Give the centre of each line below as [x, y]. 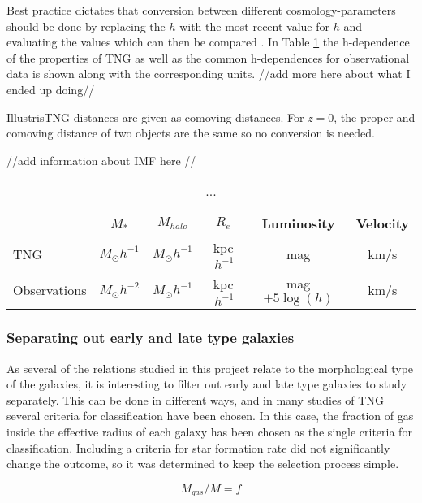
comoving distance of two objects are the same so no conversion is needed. [191, 133]
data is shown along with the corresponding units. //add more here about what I [209, 74]
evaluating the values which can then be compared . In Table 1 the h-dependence [208, 42]
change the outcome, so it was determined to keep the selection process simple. [203, 464]
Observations [50, 290]
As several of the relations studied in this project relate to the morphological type [210, 368]
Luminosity [298, 223]
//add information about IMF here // [101, 160]
